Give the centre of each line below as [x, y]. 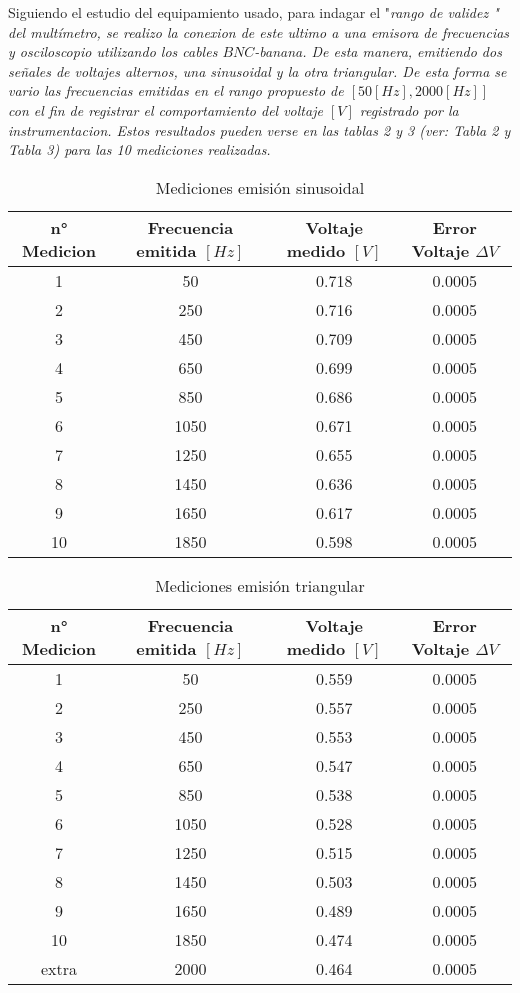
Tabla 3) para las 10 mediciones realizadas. [139, 149]
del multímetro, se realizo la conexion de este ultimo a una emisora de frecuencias [259, 31]
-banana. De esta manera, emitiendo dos [378, 51]
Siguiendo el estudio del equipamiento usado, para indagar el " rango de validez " [253, 12]
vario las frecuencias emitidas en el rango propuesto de [176, 90]
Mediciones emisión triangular [260, 585]
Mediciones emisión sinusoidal [260, 187]
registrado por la [409, 109]
